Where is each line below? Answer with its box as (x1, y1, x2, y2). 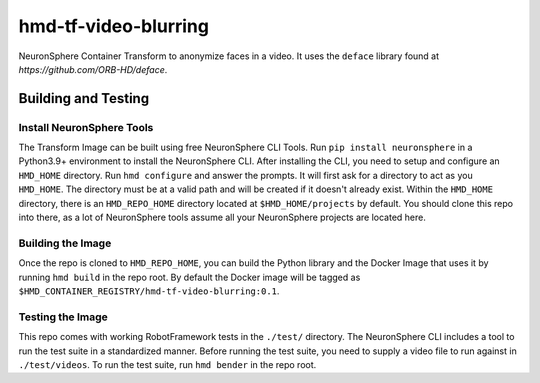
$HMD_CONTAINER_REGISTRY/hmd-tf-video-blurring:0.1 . (18, 285, 280, 297)
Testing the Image (18, 310, 109, 324)
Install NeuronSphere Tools (18, 120, 154, 134)
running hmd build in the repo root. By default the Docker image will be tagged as (18, 271, 361, 283)
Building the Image (18, 236, 112, 250)
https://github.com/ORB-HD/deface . (18, 63, 168, 75)
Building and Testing (18, 90, 150, 107)
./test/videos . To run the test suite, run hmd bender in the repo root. (18, 358, 317, 370)
